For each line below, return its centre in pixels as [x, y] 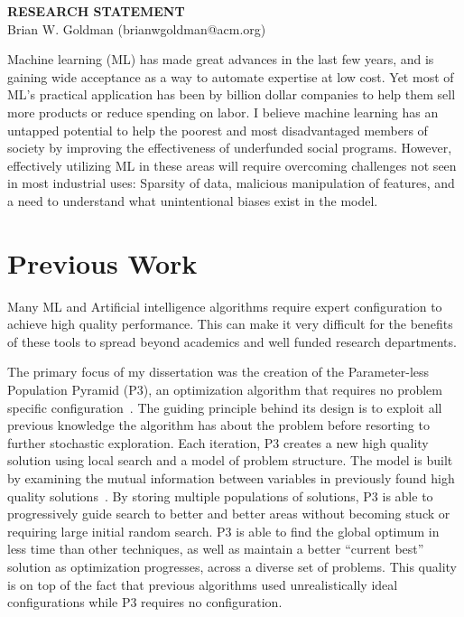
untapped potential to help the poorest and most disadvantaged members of [218, 130]
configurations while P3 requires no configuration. [145, 602]
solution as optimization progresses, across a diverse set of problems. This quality [232, 566]
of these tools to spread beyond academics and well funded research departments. [232, 341]
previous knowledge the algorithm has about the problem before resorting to [218, 425]
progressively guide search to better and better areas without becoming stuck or [229, 514]
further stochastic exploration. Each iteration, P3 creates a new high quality [218, 442]
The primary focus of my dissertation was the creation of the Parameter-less [218, 372]
